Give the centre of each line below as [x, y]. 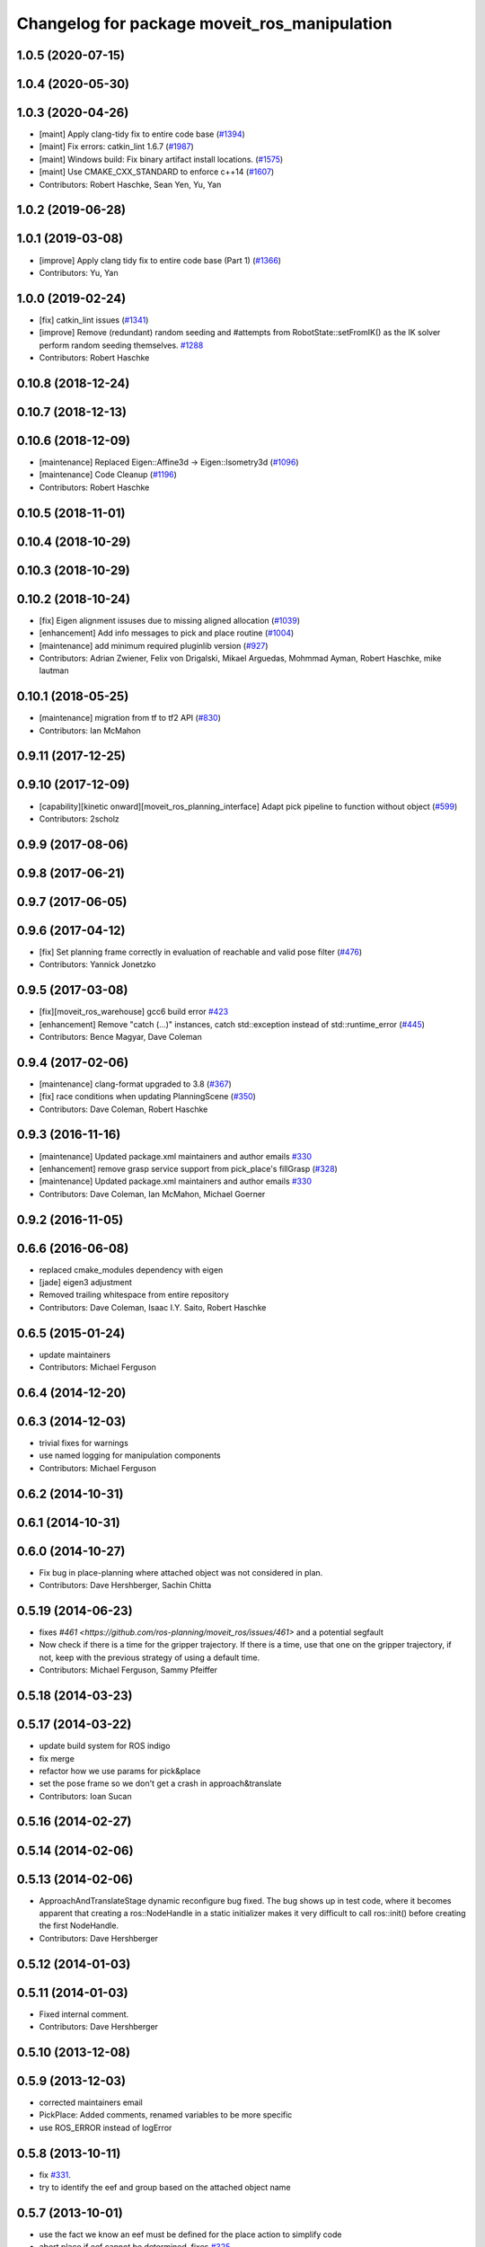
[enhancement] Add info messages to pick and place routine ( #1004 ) [167, 633]
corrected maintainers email [91, 2102]
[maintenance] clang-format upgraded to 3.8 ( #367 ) [136, 1084]
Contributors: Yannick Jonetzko [97, 964]
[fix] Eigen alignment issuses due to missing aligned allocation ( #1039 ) [170, 620]
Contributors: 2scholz [79, 819]
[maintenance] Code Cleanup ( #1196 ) [108, 475]
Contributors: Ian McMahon [90, 730]
